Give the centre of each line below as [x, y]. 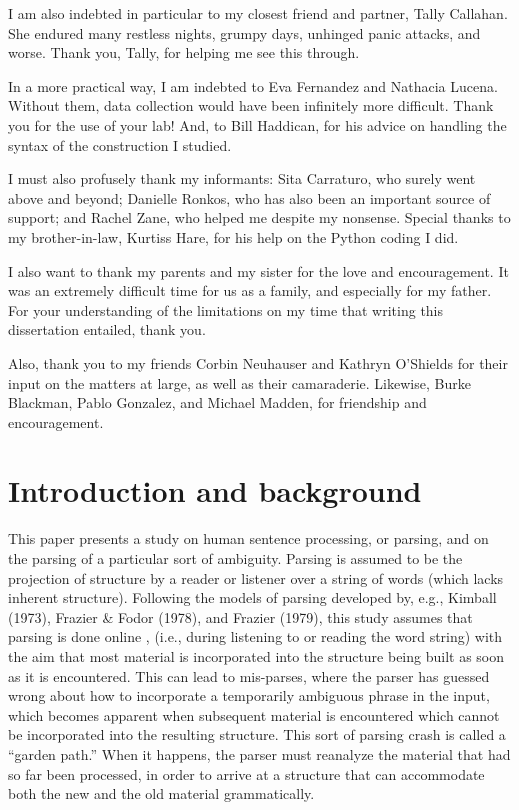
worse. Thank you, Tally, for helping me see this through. [184, 52]
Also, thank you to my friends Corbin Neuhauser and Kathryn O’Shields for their [258, 362]
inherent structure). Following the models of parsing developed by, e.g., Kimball [252, 597]
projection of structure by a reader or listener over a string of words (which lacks [256, 577]
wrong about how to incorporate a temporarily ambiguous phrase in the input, [249, 695]
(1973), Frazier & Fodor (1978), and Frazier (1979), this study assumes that [240, 616]
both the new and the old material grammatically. [161, 793]
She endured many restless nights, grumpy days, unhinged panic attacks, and [244, 32]
